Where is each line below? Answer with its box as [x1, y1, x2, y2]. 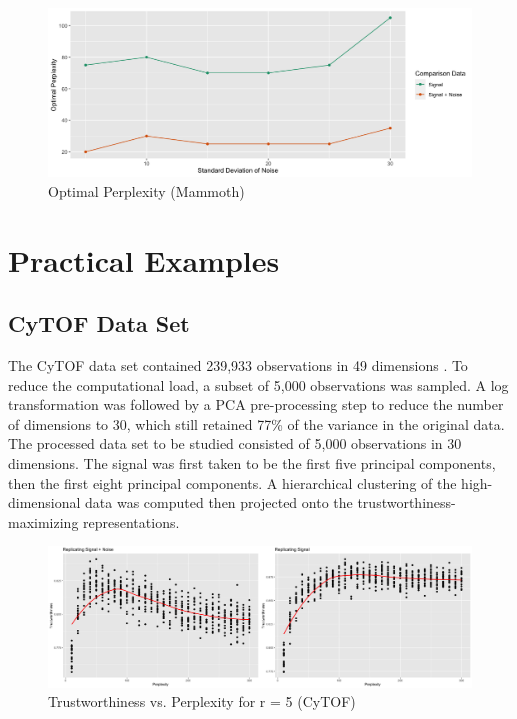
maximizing [8, 511, 79, 532]
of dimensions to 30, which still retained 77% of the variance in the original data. [8, 413, 505, 434]
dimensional [8, 492, 81, 513]
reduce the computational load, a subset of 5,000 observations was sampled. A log [8, 374, 509, 395]
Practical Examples [8, 239, 280, 280]
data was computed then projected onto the [85, 492, 353, 513]
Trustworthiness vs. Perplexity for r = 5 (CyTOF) [48, 691, 356, 712]
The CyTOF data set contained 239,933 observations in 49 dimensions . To [8, 355, 468, 376]
